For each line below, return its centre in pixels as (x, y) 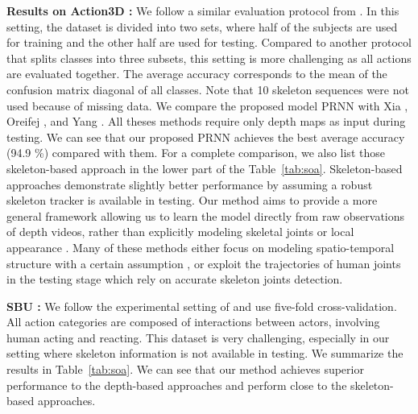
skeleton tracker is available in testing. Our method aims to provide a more (192, 200)
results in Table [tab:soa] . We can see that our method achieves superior (185, 369)
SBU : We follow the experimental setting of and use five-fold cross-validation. (202, 306)
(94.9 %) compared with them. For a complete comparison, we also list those (196, 153)
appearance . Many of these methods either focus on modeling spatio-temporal (201, 247)
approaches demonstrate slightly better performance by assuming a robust (190, 184)
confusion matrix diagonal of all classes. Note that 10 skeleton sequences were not (208, 89)
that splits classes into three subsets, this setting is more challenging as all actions (209, 58)
